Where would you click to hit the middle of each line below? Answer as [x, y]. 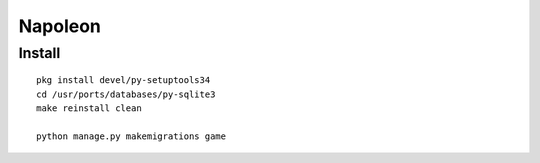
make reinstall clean [89, 108]
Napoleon [60, 26]
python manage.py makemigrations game [131, 136]
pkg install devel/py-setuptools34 [123, 80]
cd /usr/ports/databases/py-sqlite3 [126, 94]
